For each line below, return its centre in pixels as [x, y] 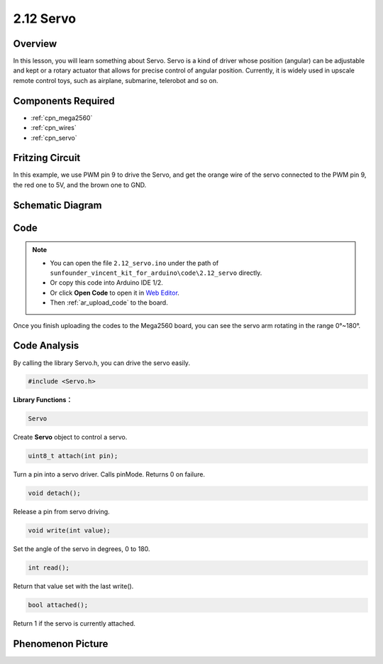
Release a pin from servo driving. [61, 512]
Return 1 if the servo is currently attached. [74, 624]
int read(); [49, 568]
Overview [35, 44]
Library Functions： [43, 400]
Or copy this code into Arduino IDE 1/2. [106, 283]
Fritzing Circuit [47, 158]
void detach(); [54, 493]
